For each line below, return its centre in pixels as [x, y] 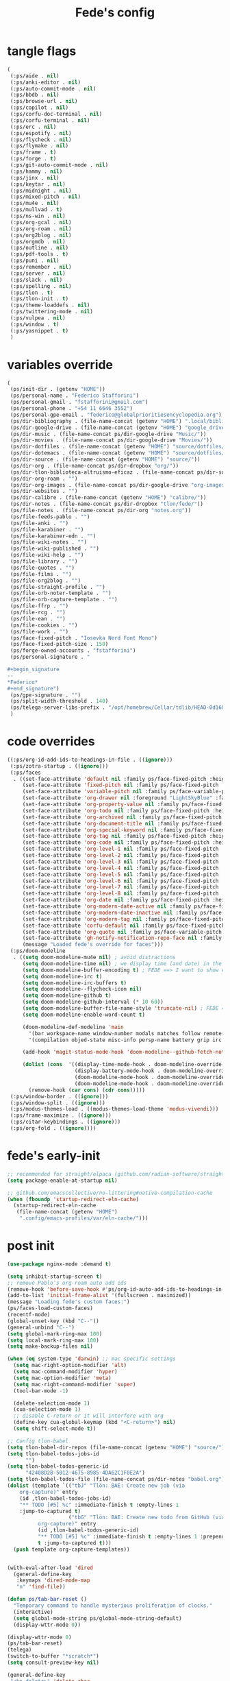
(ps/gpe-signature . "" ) [45, 695]
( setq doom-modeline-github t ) [67, 995]
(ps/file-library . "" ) [44, 561]
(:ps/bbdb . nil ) [35, 95]
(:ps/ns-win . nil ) [38, 216]
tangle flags [42, 51]
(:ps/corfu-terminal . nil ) [50, 120]
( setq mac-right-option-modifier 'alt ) [70, 1366]
